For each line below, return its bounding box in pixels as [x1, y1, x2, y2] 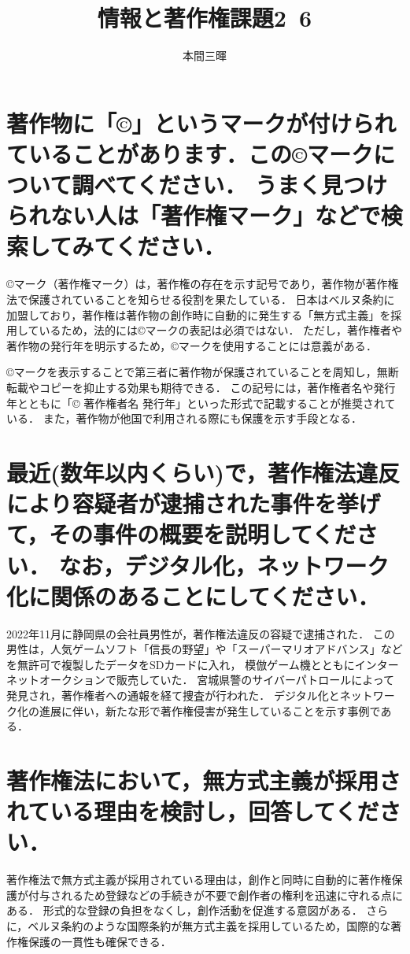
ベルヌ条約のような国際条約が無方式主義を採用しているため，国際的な [28, 918, 391, 934]
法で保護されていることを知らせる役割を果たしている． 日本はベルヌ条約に [6, 291, 395, 307]
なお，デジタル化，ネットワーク [58, 549, 390, 581]
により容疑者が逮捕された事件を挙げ [6, 487, 381, 520]
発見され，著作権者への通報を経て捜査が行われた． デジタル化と [6, 687, 340, 703]
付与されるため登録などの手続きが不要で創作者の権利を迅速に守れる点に [28, 886, 403, 903]
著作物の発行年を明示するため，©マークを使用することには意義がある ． [6, 337, 377, 353]
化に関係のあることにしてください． [6, 579, 380, 612]
